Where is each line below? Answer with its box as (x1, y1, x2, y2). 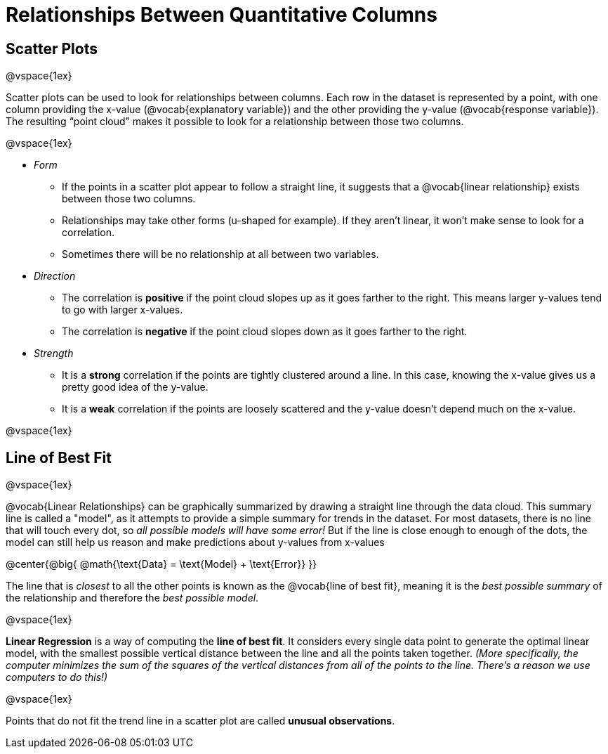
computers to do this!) (6, 671, 108, 684)
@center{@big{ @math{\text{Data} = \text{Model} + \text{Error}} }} (6, 558, 317, 571)
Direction (34, 270, 76, 282)
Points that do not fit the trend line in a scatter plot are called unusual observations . (6, 715, 395, 727)
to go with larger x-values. (62, 304, 183, 316)
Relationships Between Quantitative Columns (6, 3, 437, 27)
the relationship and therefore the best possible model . (6, 592, 259, 604)
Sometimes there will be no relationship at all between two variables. (62, 248, 379, 261)
